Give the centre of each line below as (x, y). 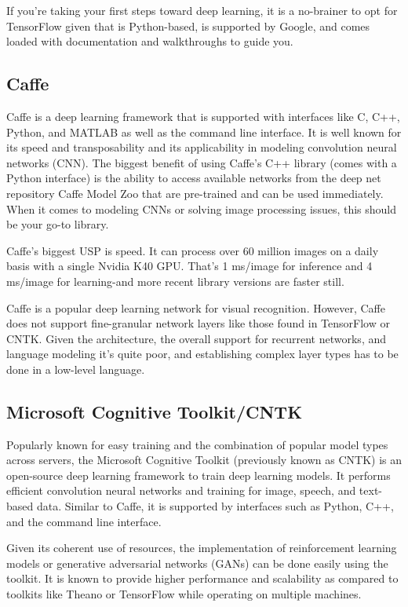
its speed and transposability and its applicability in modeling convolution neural (202, 147)
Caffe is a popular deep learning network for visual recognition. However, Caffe (196, 307)
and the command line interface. (84, 521)
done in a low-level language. (76, 369)
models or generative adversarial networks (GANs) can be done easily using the (197, 563)
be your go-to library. (58, 224)
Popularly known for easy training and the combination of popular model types (197, 444)
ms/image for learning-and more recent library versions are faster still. (175, 281)
